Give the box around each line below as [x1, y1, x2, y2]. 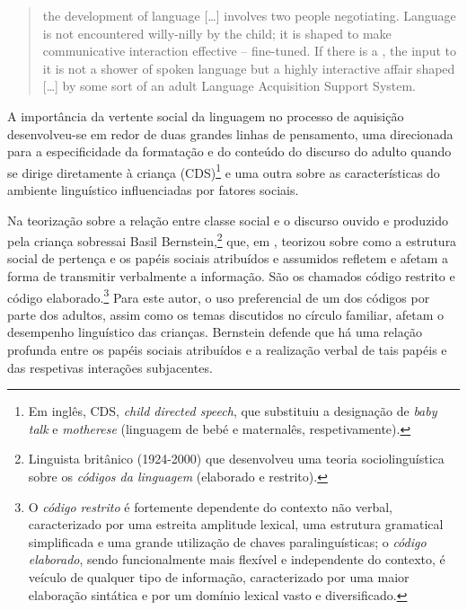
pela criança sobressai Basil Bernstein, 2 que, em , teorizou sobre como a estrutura [7, 229, 457, 250]
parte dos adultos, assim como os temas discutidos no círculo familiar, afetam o [7, 305, 445, 323]
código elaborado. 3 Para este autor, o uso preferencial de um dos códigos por [7, 285, 430, 306]
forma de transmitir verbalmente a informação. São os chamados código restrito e [7, 267, 455, 286]
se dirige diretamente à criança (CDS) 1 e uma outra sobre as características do [7, 160, 440, 181]
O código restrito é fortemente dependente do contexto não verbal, [28, 497, 393, 516]
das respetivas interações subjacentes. [7, 358, 213, 376]
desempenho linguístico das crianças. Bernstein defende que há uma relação [7, 323, 422, 341]
